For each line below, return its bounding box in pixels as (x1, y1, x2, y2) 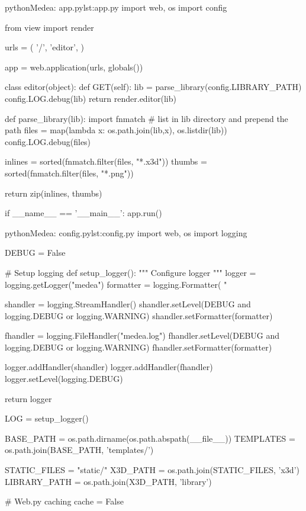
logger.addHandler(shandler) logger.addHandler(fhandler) (5, 361, 213, 373)
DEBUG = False (5, 246, 66, 259)
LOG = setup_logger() (5, 412, 89, 425)
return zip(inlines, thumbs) (5, 187, 102, 199)
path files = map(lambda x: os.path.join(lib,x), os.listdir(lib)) (5, 124, 227, 136)
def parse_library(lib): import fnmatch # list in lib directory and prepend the (5, 112, 288, 124)
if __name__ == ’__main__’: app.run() (5, 207, 162, 219)
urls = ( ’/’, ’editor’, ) (5, 41, 84, 53)
